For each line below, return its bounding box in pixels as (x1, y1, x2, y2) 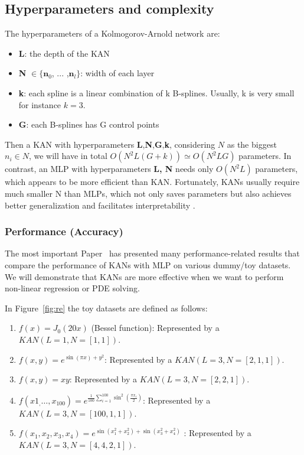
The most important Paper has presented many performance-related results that (5, 247, 300, 259)
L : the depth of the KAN (18, 47, 110, 59)
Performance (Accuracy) (5, 224, 123, 239)
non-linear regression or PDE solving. (5, 282, 140, 294)
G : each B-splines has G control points (18, 118, 159, 131)
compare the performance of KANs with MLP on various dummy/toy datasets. (5, 258, 291, 271)
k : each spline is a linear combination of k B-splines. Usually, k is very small (18, 86, 295, 99)
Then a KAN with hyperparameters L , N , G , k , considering (5, 138, 215, 150)
